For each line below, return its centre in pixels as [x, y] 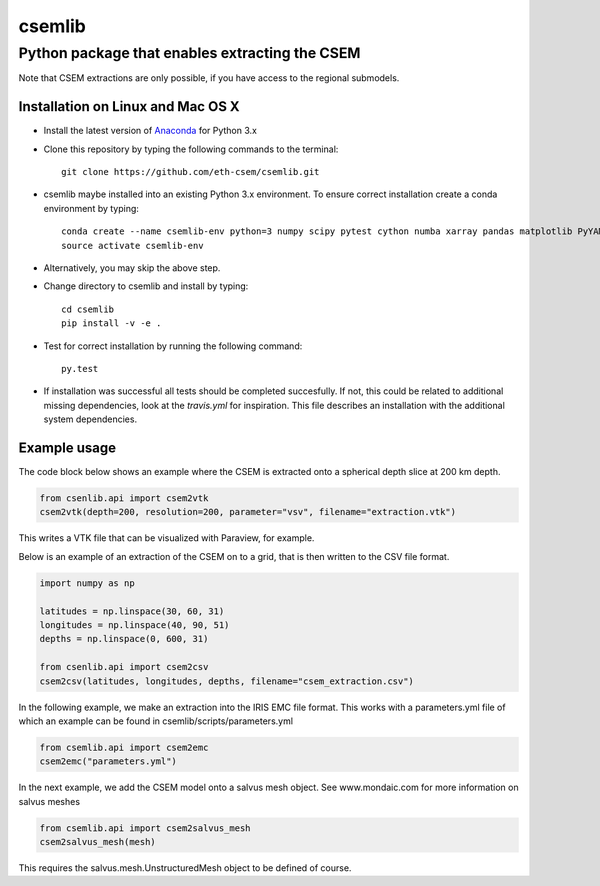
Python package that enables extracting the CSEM [189, 53]
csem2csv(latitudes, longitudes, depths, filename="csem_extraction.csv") [227, 681]
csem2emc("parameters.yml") [108, 761]
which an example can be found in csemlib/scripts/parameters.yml [156, 721]
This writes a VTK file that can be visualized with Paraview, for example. [166, 538]
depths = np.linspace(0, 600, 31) [124, 639]
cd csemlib [88, 309]
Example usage [67, 447]
